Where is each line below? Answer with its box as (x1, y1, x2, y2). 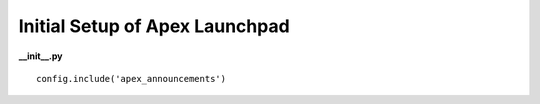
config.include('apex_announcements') (36, 73, 227, 84)
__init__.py (18, 50, 63, 62)
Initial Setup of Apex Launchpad (18, 15, 290, 37)
